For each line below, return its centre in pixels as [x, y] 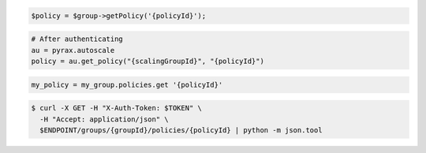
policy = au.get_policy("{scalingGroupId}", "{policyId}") [148, 61]
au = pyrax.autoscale [73, 50]
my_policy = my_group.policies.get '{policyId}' [127, 84]
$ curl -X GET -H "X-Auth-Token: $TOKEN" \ [117, 108]
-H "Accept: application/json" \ [104, 119]
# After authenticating [77, 39]
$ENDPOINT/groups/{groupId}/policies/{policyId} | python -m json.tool [181, 130]
